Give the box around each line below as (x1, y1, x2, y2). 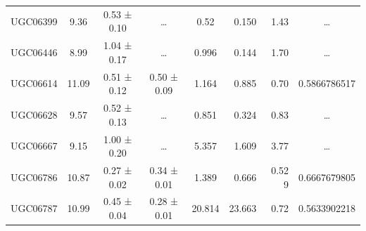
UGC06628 (11, 107, 58, 121)
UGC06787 (11, 201, 58, 216)
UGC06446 (11, 44, 58, 59)
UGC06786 (11, 169, 58, 184)
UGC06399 (11, 13, 58, 28)
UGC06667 (11, 138, 58, 153)
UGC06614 (11, 76, 58, 91)
